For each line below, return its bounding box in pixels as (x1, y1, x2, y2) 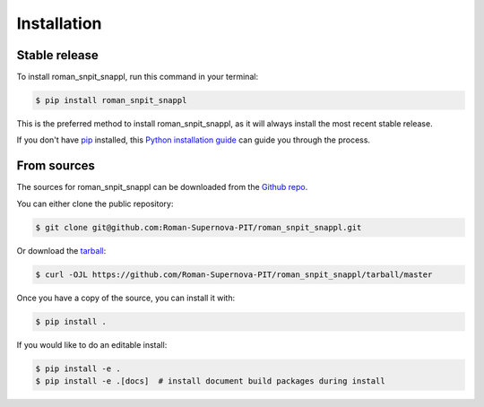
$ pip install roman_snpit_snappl (35, 95, 187, 106)
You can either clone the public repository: (16, 198, 174, 209)
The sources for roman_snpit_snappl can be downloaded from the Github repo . (16, 182, 308, 193)
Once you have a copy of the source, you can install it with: (16, 292, 236, 303)
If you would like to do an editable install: (16, 339, 168, 350)
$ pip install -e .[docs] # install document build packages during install (35, 377, 385, 385)
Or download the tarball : (16, 245, 107, 255)
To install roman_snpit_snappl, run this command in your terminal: (16, 72, 259, 82)
